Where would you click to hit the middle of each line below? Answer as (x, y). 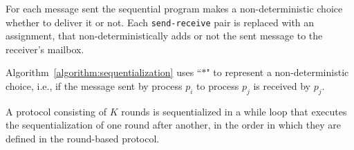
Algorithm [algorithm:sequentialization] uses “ (104, 72)
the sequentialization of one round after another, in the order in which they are (173, 125)
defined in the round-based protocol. (83, 139)
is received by (282, 86)
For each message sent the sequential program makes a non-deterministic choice (174, 8)
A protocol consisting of (56, 111)
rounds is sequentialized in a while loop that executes (234, 111)
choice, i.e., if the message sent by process (94, 86)
